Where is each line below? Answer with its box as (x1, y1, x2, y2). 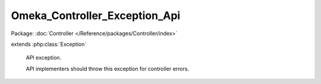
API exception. (26, 54, 62, 61)
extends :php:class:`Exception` (11, 41, 87, 48)
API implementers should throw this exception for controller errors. (26, 65, 190, 72)
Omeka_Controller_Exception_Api (11, 9, 181, 22)
